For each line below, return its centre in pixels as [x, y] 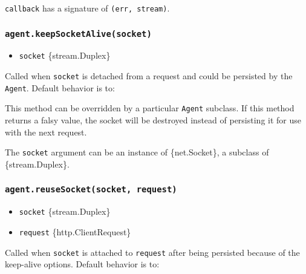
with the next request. [46, 132]
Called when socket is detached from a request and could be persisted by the [149, 76]
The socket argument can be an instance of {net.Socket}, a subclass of [137, 152]
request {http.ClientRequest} [75, 231]
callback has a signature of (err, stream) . [87, 8]
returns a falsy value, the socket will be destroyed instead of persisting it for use [153, 120]
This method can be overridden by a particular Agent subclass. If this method [150, 108]
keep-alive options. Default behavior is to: [82, 264]
